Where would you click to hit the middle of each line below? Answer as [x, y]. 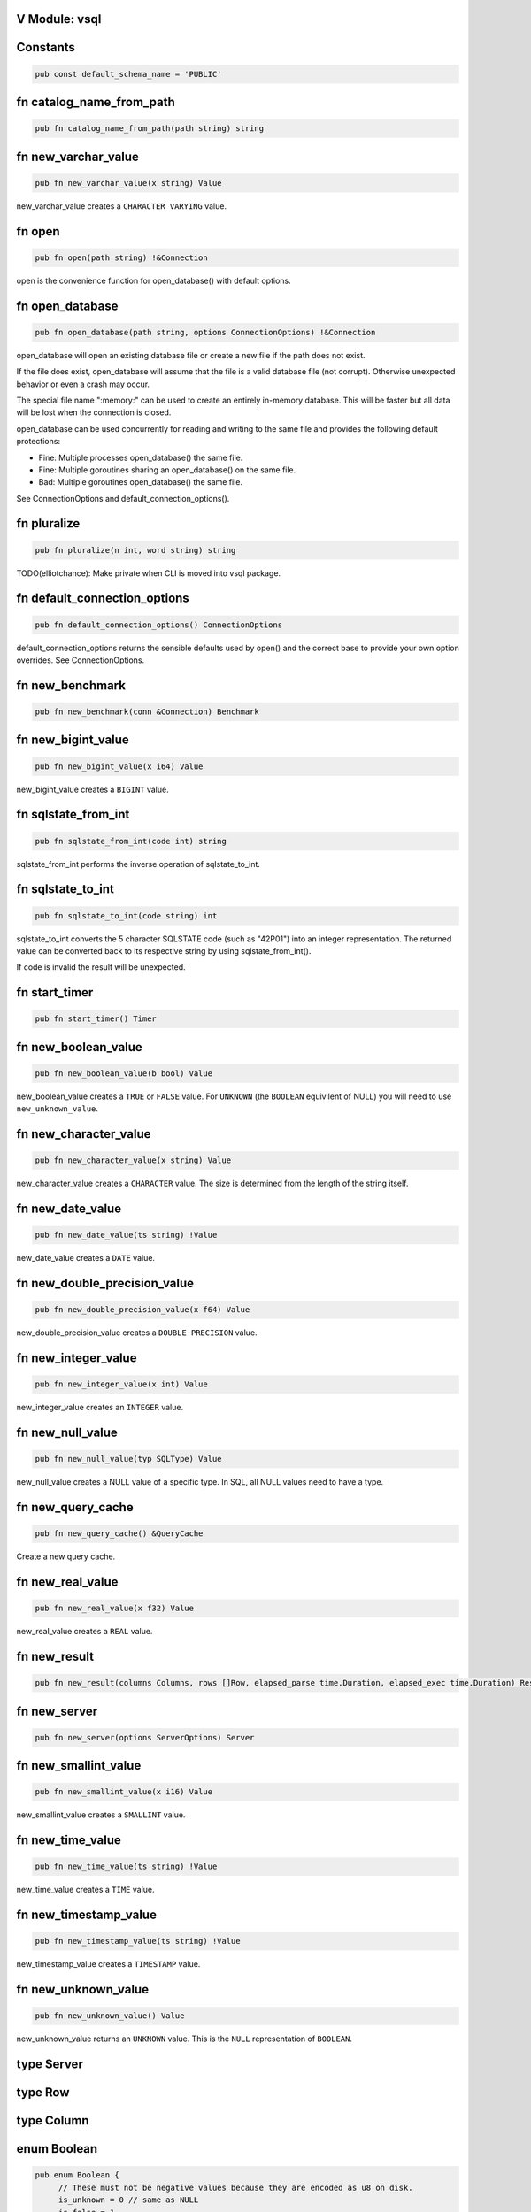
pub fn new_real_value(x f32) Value [115, 1609]
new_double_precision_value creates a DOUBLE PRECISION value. [137, 1333]
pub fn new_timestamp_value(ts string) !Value [138, 1941]
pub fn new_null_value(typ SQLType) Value [128, 1459]
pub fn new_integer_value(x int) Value [121, 1384]
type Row [43, 2093]
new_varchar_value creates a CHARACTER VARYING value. [122, 206]
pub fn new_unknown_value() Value [110, 2016]
